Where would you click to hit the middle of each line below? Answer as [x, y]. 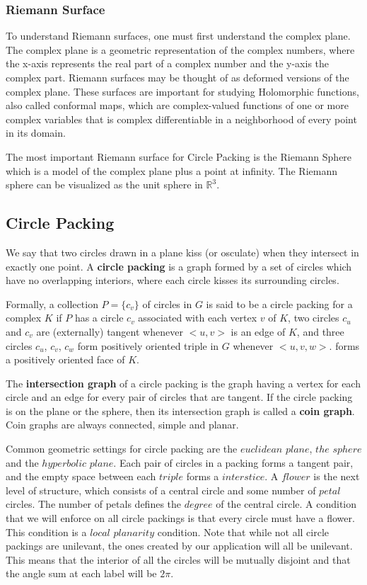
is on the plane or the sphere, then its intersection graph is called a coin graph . [180, 410]
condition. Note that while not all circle [243, 532]
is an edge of [258, 331]
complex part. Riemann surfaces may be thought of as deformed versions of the [177, 77]
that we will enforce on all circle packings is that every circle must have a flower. [180, 518]
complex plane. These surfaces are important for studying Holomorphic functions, [182, 91]
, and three [320, 331]
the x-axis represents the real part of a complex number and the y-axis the [168, 63]
